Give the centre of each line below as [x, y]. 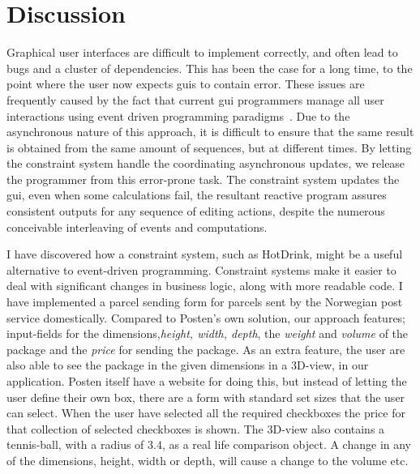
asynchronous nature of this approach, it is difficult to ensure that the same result [210, 132]
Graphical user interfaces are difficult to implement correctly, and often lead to [202, 52]
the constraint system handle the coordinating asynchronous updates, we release [206, 163]
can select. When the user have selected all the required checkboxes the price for [206, 413]
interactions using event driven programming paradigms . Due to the [178, 115]
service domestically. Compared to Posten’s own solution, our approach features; [206, 317]
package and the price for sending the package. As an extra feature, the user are [206, 349]
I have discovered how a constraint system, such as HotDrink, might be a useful [205, 254]
